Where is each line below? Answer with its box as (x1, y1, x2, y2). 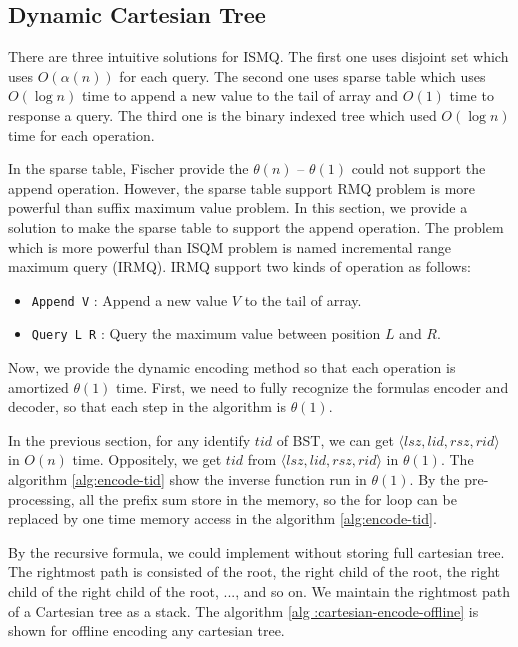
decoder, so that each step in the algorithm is (8, 396, 286, 417)
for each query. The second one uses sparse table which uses (119, 65, 486, 86)
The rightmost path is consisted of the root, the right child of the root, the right (8, 561, 501, 582)
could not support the (351, 158, 486, 179)
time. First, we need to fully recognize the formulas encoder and (116, 376, 509, 397)
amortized (8, 376, 69, 397)
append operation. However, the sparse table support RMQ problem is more (8, 177, 476, 198)
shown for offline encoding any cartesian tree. (8, 620, 285, 641)
